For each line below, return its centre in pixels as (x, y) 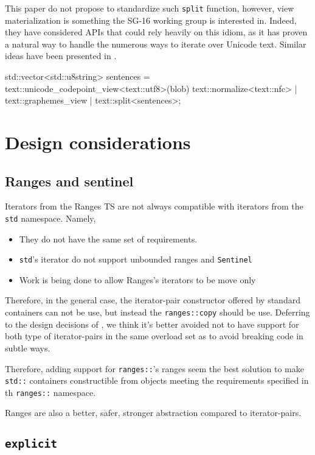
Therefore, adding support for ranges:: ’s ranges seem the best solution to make (154, 368)
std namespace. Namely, (50, 218)
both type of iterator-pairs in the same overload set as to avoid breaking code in (154, 336)
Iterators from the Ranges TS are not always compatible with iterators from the (154, 206)
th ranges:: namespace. (50, 392)
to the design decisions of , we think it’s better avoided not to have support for (152, 324)
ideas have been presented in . (61, 56)
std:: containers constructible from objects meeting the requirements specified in (157, 380)
